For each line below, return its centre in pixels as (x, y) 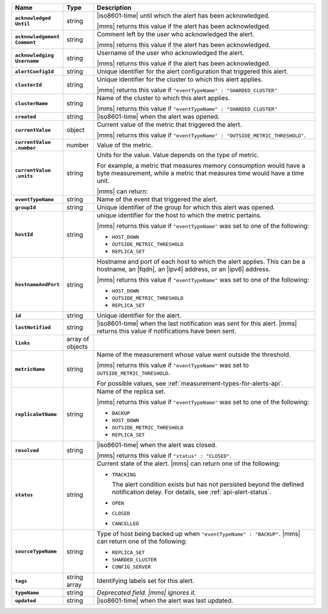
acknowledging (34, 55)
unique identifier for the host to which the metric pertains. (179, 215)
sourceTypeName (36, 551)
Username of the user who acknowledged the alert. (170, 53)
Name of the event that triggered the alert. (157, 199)
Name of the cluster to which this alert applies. (163, 98)
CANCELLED (125, 524)
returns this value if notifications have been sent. (167, 331)
